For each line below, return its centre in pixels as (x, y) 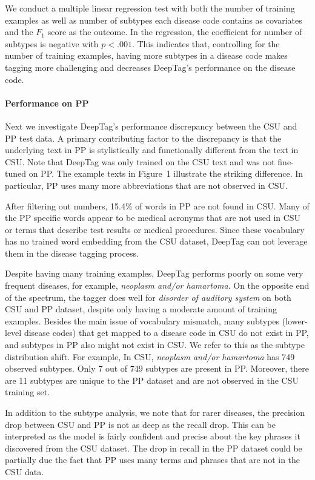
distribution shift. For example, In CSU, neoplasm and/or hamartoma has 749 (150, 356)
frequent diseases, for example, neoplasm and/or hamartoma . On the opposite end (157, 285)
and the (19, 32)
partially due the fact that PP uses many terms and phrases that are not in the (153, 460)
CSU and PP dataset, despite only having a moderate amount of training (141, 309)
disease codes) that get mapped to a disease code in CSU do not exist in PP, (166, 333)
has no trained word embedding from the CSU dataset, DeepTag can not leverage (156, 241)
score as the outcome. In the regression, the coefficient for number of (175, 32)
